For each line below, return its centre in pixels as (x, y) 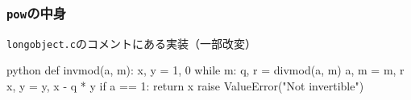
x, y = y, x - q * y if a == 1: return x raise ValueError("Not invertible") (185, 86)
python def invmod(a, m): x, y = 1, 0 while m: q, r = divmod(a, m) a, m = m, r (205, 70)
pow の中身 (37, 12)
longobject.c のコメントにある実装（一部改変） (131, 43)
